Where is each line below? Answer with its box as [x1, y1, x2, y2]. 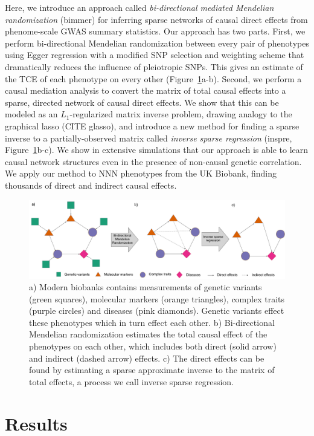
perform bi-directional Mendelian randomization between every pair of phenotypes [5, 36, 309, 49]
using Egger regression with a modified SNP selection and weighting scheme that [5, 48, 304, 61]
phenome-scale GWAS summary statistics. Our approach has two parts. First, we [5, 25, 306, 37]
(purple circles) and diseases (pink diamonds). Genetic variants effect [29, 304, 284, 317]
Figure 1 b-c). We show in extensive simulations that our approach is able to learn [5, 143, 309, 156]
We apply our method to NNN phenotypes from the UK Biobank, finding [5, 167, 277, 180]
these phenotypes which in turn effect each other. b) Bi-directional [29, 316, 275, 328]
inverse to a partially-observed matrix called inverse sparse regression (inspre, [5, 131, 292, 144]
